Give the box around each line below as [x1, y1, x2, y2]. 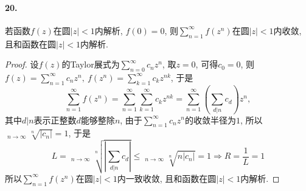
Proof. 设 [5, 58, 39, 71]
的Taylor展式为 [61, 58, 120, 71]
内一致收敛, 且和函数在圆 [117, 172, 217, 184]
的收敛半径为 [184, 113, 236, 126]
